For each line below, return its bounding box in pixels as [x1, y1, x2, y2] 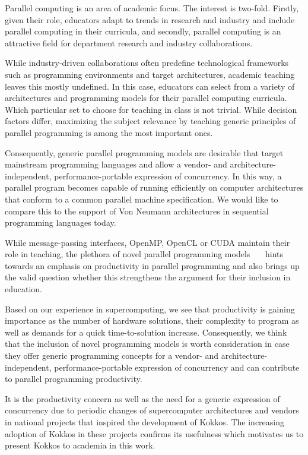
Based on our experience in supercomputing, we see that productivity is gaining [5, 302, 295, 315]
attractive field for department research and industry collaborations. [5, 36, 253, 49]
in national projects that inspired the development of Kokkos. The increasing [5, 416, 285, 428]
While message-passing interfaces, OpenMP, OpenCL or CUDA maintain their [5, 236, 290, 248]
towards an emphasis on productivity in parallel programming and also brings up [5, 259, 300, 271]
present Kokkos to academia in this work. [5, 439, 155, 451]
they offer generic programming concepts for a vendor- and [5, 349, 219, 362]
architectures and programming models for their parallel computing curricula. [5, 91, 287, 104]
